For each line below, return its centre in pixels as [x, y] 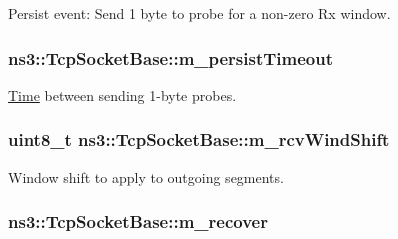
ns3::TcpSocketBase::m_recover [138, 221]
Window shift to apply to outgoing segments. [146, 176]
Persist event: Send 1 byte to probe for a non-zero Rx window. [199, 13]
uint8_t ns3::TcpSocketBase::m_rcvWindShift [199, 139]
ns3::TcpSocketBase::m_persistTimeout [171, 57]
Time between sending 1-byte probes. [122, 94]
